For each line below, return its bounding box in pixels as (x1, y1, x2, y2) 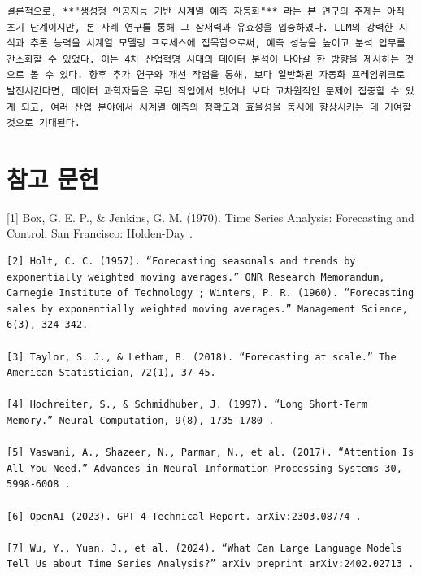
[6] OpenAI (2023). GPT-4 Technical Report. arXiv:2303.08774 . (7, 510, 362, 522)
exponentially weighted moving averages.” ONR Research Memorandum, (7, 271, 385, 283)
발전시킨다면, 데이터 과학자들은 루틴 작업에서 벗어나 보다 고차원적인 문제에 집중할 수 (7, 85, 400, 97)
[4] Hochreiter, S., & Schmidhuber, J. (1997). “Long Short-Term (7, 399, 367, 411)
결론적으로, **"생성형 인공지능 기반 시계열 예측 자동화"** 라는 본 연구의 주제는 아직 (7, 6, 405, 17)
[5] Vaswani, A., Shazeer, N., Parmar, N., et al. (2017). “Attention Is (7, 447, 414, 459)
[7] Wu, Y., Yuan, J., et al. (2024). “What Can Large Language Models (7, 542, 402, 554)
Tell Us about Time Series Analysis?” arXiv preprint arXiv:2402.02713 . (7, 558, 414, 570)
